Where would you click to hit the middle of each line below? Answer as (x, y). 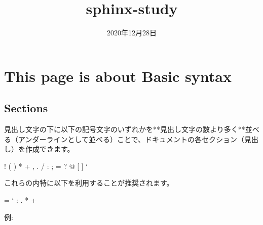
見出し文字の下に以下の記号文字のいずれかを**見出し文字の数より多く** (125, 129)
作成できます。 (50, 149)
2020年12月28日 (132, 33)
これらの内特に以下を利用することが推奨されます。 (89, 183)
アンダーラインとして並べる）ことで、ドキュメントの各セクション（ (131, 139)
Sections (26, 108)
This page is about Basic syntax (118, 76)
